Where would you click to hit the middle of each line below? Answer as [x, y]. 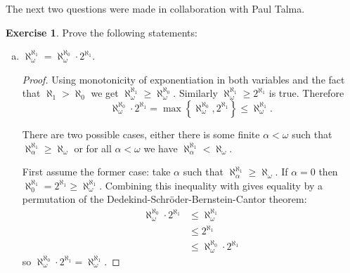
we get [105, 93]
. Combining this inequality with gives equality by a [211, 185]
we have [161, 148]
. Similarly [195, 93]
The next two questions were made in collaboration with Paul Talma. [155, 8]
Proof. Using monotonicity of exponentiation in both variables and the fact [183, 79]
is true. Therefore [306, 93]
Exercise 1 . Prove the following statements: [102, 32]
